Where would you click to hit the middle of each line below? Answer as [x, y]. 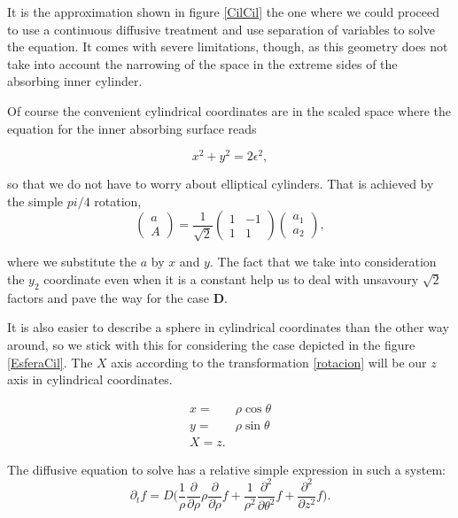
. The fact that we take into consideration [323, 262]
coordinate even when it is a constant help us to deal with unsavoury [231, 279]
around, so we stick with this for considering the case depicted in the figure [211, 344]
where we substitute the [72, 262]
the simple [35, 201]
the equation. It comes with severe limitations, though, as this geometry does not [228, 46]
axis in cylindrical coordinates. [90, 379]
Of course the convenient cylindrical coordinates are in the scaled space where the [229, 110]
